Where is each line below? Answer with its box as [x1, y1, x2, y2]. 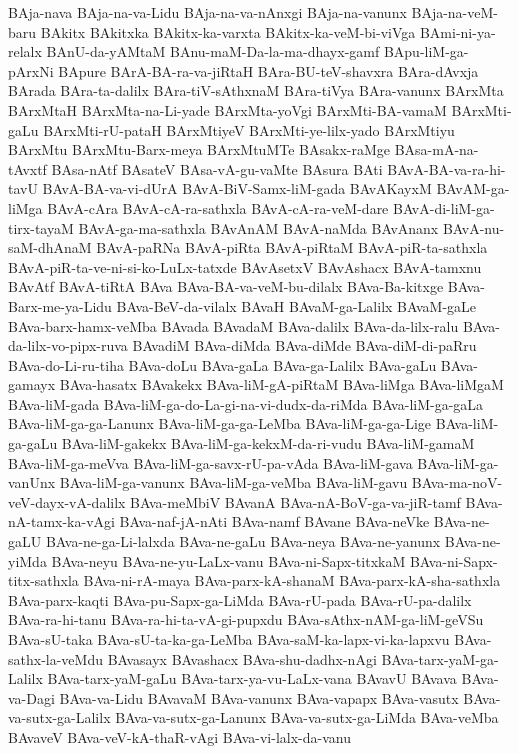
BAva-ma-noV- [411, 472, 503, 493]
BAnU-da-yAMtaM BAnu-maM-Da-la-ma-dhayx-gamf [46, 41, 380, 62]
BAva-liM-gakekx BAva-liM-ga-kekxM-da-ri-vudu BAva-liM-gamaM [61, 433, 475, 454]
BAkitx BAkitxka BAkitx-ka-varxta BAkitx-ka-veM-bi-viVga [40, 21, 416, 42]
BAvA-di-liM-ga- [392, 197, 495, 218]
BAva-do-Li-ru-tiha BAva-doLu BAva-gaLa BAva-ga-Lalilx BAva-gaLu [8, 354, 437, 375]
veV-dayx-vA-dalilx [8, 491, 126, 512]
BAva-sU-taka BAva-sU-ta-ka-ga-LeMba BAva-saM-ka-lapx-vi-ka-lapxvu [8, 629, 450, 649]
